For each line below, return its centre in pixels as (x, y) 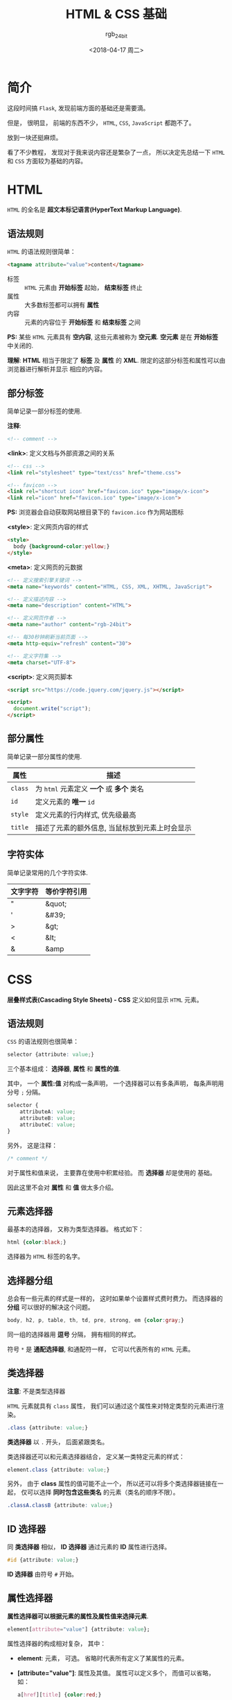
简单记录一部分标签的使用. (45, 411)
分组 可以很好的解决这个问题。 (51, 1307)
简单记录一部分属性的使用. (45, 756)
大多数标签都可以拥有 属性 (62, 305)
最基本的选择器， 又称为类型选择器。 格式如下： (75, 1229)
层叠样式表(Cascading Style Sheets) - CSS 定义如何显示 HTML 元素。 (105, 999)
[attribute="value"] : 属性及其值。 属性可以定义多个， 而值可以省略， (116, 1673)
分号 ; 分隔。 (26, 1092)
